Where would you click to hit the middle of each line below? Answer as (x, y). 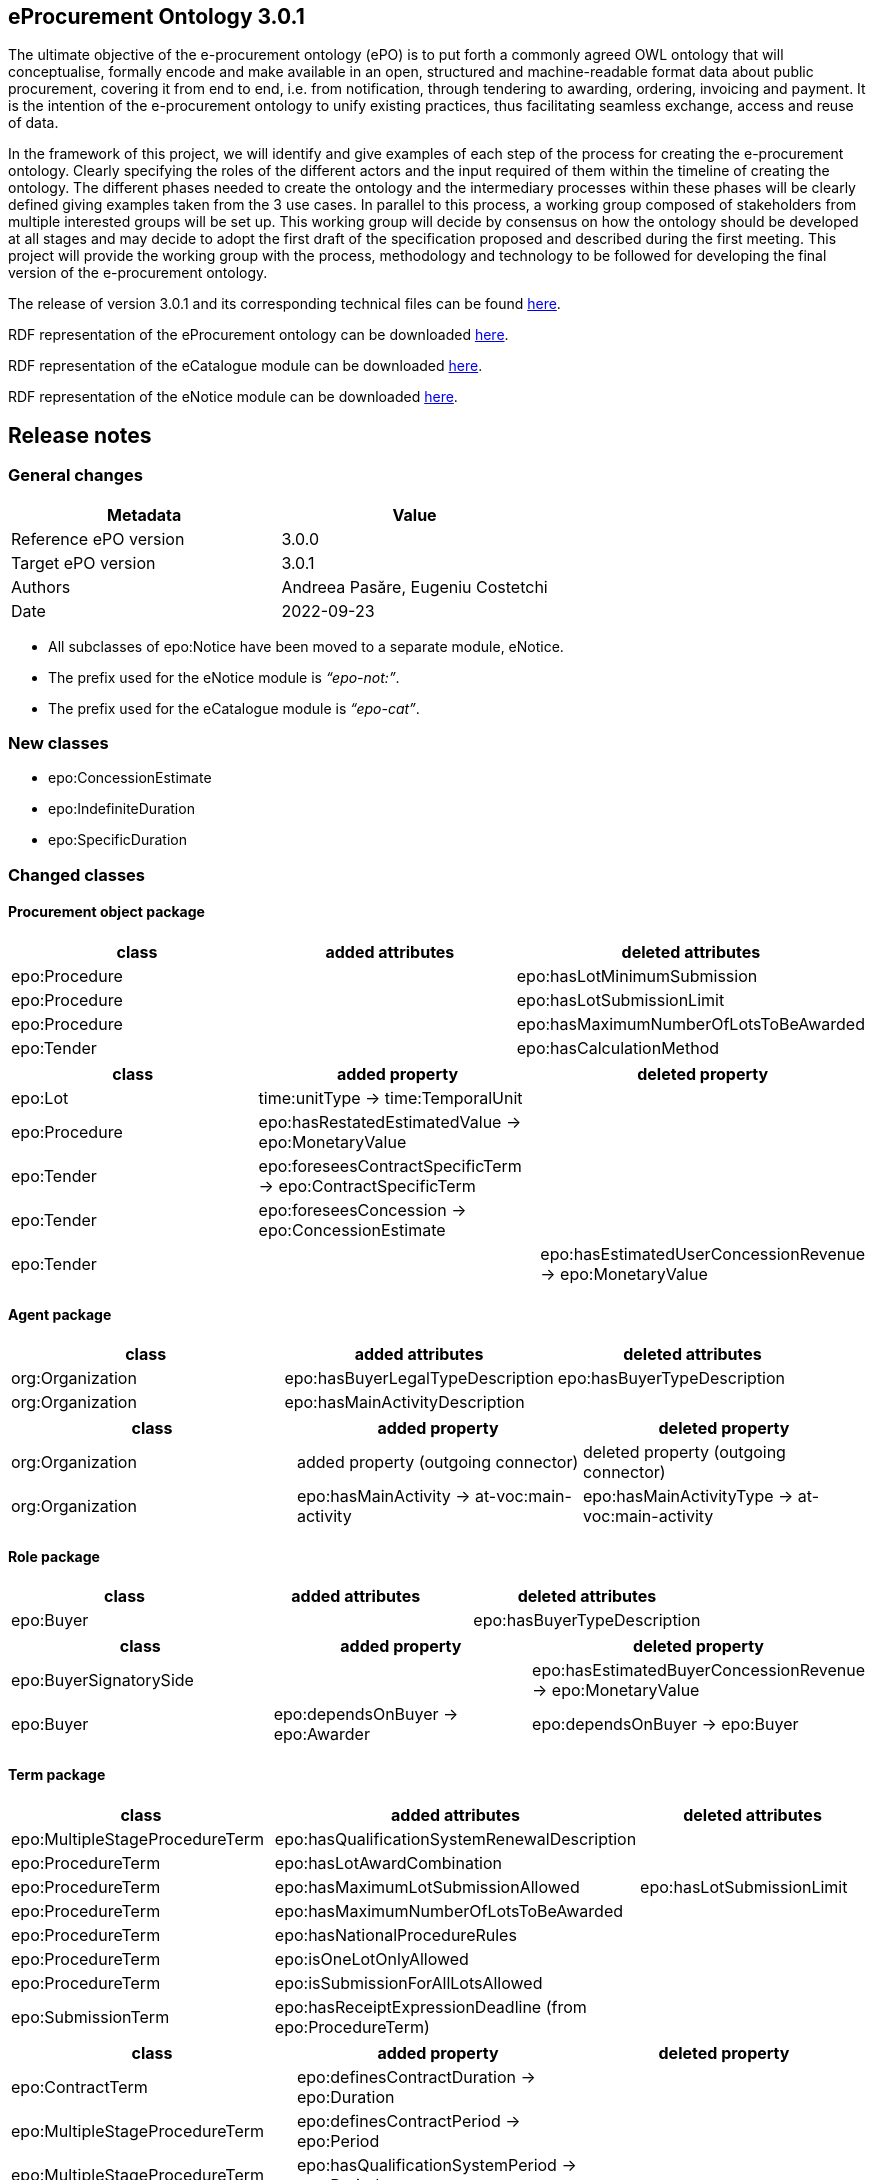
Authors (41, 586)
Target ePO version (83, 562)
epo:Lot (40, 1097)
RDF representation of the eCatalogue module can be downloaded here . (245, 366)
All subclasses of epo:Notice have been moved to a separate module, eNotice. (306, 646)
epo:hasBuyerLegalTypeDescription (419, 1378)
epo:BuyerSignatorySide (102, 1680)
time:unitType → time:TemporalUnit (390, 1097)
